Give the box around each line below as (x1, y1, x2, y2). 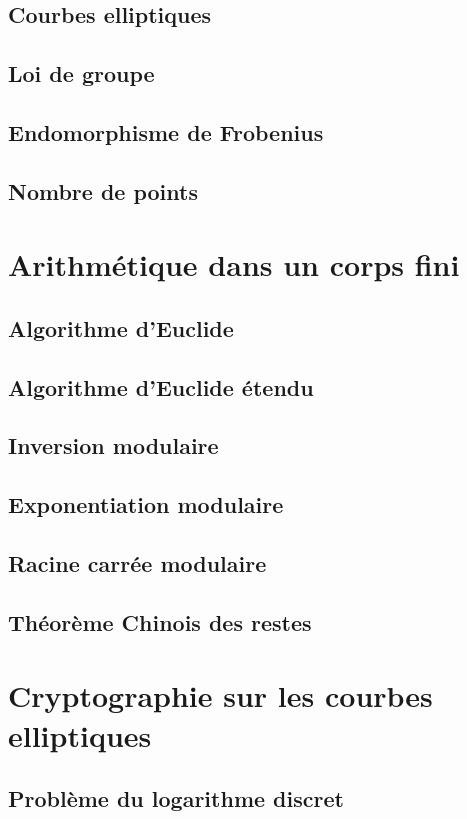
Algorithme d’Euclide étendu (8, 371, 314, 402)
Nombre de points (8, 175, 198, 206)
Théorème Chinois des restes (8, 606, 312, 637)
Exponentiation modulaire (8, 489, 284, 520)
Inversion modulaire (8, 430, 219, 461)
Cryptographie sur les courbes (8, 675, 433, 716)
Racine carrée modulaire (8, 548, 267, 579)
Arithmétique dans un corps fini (8, 244, 460, 285)
